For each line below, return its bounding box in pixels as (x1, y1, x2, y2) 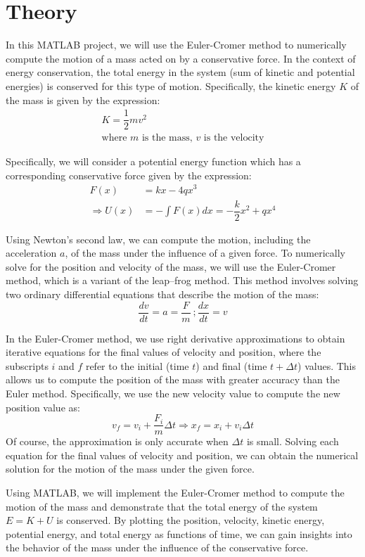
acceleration (6, 245, 57, 260)
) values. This (297, 358, 357, 373)
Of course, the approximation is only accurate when (6, 434, 229, 449)
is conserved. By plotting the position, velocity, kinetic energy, (56, 513, 325, 527)
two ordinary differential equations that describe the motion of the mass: (6, 286, 319, 301)
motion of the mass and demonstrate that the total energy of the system (6, 499, 318, 513)
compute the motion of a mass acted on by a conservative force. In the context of (6, 51, 356, 65)
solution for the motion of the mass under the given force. (6, 461, 255, 476)
